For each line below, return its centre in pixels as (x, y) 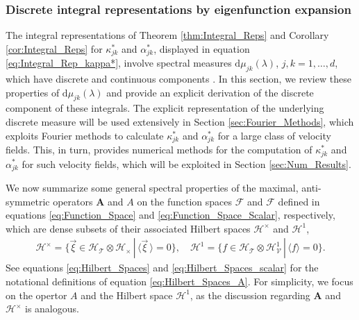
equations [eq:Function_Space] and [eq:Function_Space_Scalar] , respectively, (170, 215)
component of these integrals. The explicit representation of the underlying (165, 108)
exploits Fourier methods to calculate (85, 135)
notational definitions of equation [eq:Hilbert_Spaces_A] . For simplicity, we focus (179, 281)
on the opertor (36, 295)
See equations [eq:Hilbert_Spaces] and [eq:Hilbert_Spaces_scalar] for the (162, 268)
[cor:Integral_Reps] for (54, 48)
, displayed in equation (202, 48)
